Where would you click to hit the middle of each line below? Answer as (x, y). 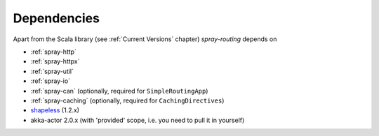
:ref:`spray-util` (52, 71)
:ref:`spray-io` (50, 81)
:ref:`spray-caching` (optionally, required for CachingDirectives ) (127, 100)
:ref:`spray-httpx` (55, 61)
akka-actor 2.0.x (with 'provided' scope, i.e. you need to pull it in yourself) (138, 120)
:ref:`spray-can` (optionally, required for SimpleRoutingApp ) (119, 91)
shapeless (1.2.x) (55, 110)
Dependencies (56, 18)
